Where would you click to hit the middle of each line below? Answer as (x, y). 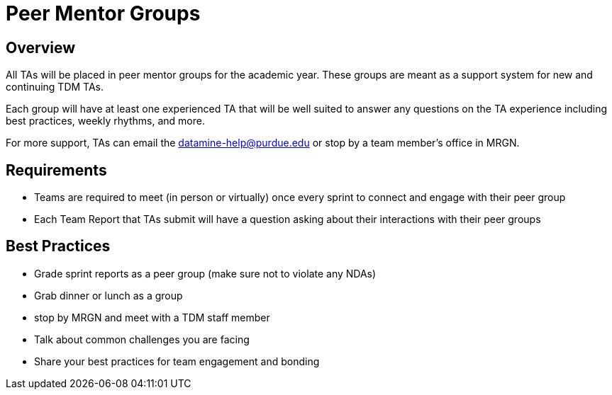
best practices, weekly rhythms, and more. (105, 121)
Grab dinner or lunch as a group (109, 295)
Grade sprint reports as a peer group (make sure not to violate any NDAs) (205, 273)
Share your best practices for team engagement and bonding (177, 361)
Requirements (56, 170)
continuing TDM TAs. (55, 87)
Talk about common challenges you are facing (142, 339)
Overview (41, 47)
